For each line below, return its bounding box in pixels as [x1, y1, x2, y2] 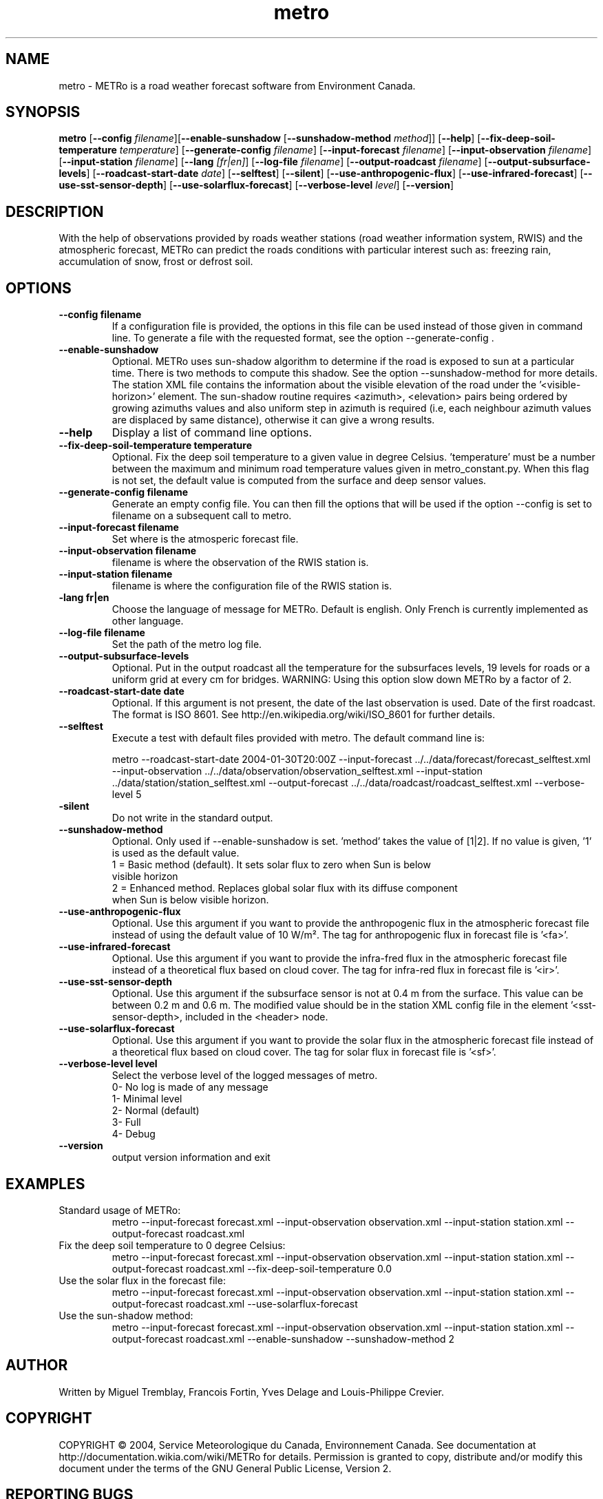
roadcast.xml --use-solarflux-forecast [185, 1297, 358, 1310]
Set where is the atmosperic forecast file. [112, 533, 299, 545]
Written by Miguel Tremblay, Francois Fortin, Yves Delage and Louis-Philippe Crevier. [59, 1385, 445, 1398]
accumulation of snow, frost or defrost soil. [59, 255, 253, 268]
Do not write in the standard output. [112, 812, 273, 824]
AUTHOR [6, 1356, 68, 1374]
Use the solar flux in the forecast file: [59, 1274, 226, 1286]
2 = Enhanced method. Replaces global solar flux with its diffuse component [112, 882, 458, 894]
